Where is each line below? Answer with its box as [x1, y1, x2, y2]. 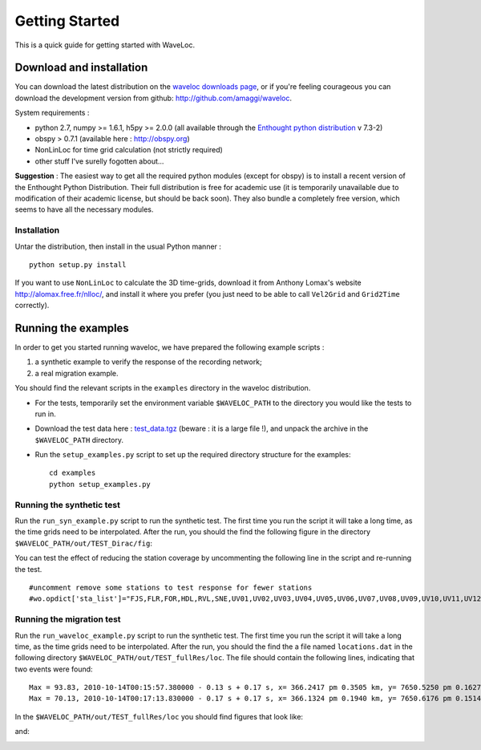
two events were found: [14, 664, 93, 674]
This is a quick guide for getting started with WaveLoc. [14, 40, 196, 50]
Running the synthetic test [14, 499, 120, 510]
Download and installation [14, 61, 148, 75]
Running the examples [14, 321, 130, 334]
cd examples [49, 468, 96, 477]
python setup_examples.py [49, 480, 152, 489]
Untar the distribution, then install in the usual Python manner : [14, 241, 222, 251]
